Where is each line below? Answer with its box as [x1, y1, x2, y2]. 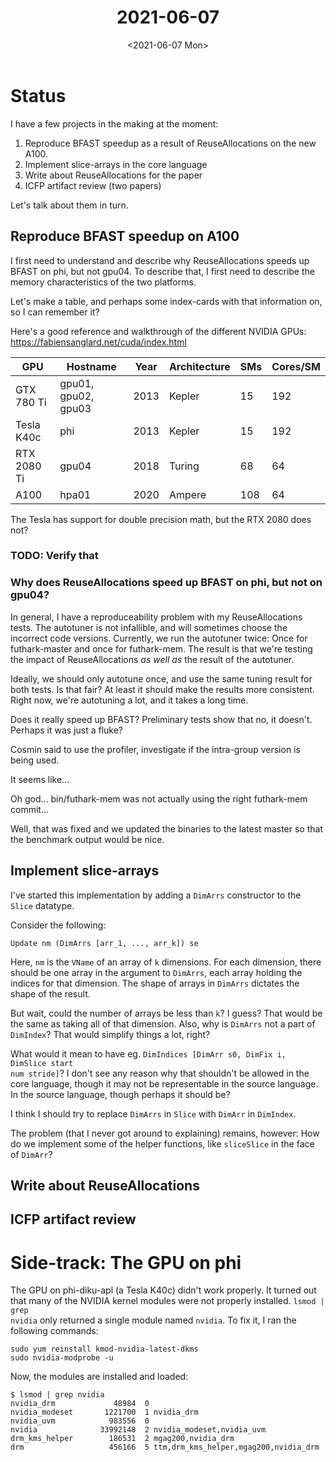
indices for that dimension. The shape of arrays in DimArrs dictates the [10, 977, 300, 989]
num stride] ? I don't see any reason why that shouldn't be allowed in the [10, 1067, 310, 1079]
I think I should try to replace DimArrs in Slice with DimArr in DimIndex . [10, 1107, 297, 1120]
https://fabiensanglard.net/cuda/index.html [10, 336, 187, 348]
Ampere [168, 487, 207, 501]
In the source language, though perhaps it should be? [10, 1088, 231, 1100]
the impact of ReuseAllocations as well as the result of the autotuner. [10, 653, 295, 665]
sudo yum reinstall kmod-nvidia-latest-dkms [10, 1344, 199, 1355]
